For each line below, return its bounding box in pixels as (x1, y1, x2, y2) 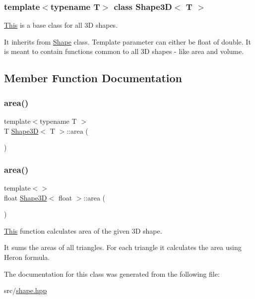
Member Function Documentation (4, 70, 183, 86)
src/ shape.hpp (4, 285, 47, 296)
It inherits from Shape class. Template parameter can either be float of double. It (4, 36, 251, 47)
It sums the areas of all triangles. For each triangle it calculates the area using (4, 242, 242, 252)
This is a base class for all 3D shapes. (4, 20, 118, 30)
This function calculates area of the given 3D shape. (4, 225, 162, 236)
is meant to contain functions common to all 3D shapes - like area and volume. (4, 46, 244, 56)
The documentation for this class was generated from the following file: (4, 268, 220, 279)
